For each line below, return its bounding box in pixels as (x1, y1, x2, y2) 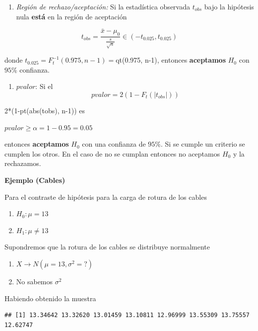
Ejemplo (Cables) (4, 174, 65, 185)
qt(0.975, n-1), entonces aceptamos (116, 55, 226, 65)
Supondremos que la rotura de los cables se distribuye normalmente (4, 242, 210, 252)
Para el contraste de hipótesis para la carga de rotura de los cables (4, 191, 207, 202)
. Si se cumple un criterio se (161, 139, 245, 149)
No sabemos (16, 276, 53, 286)
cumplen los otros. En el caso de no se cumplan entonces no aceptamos (4, 148, 220, 159)
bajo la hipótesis (204, 1, 254, 11)
